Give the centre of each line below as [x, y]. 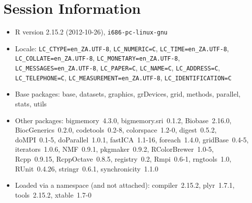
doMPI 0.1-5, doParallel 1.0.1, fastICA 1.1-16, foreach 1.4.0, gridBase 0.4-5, [132, 139]
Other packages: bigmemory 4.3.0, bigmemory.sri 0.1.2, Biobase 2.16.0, [123, 120]
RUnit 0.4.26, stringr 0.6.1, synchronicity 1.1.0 [87, 168]
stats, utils [31, 103]
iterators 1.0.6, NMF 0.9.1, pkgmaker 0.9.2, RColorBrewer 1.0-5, [114, 149]
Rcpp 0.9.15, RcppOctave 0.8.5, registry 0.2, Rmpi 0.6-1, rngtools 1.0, [123, 158]
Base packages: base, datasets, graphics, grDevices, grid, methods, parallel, [128, 94]
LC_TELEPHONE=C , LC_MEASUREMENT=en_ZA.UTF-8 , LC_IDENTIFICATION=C [123, 77]
